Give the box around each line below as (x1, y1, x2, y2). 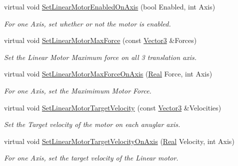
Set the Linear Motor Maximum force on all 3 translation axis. (4, 51, 197, 62)
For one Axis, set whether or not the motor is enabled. (4, 18, 171, 28)
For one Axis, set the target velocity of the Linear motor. (4, 152, 178, 163)
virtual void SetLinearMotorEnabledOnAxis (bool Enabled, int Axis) (4, 1, 215, 11)
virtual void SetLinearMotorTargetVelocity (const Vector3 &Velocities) (4, 102, 221, 112)
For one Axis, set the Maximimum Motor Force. (4, 85, 151, 95)
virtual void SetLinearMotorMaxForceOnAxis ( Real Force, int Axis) (4, 68, 212, 79)
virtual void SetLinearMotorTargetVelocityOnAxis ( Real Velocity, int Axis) (4, 135, 234, 146)
